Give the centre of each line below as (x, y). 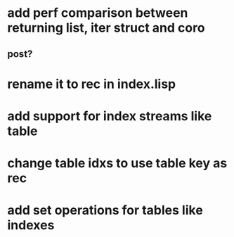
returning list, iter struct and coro (106, 28)
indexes (31, 225)
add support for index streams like (110, 116)
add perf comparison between (98, 13)
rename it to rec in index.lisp (92, 84)
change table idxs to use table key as (117, 164)
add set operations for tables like (105, 211)
